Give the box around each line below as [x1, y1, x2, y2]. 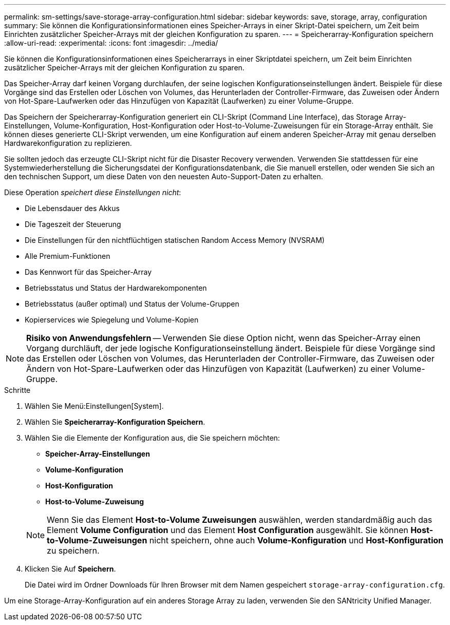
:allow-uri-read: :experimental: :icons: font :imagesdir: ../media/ [4, 39, 218, 47]
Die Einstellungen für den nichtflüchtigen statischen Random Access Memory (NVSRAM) [25, 236, 325, 244]
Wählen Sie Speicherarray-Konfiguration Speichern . [25, 418, 205, 426]
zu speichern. [47, 545, 100, 556]
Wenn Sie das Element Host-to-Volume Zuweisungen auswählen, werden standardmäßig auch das [47, 515, 433, 525]
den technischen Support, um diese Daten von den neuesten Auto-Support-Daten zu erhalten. [4, 172, 323, 181]
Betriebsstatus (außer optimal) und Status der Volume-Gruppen [25, 299, 239, 308]
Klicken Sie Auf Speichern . [25, 564, 116, 573]
